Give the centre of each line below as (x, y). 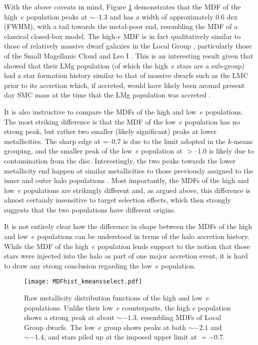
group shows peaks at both (145, 327)
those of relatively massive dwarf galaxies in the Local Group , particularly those (128, 46)
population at (162, 151)
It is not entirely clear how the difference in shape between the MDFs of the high (128, 226)
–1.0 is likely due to (224, 151)
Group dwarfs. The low (59, 327)
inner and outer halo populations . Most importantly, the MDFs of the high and (126, 180)
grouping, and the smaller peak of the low (68, 151)
